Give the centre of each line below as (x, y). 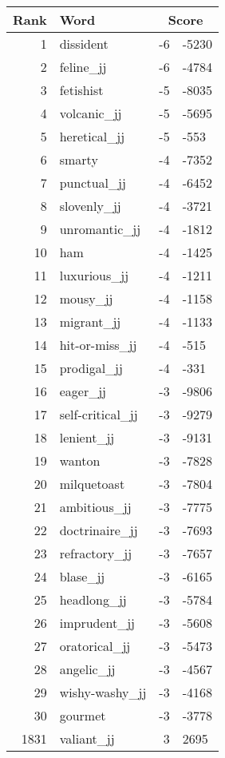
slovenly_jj (90, 206)
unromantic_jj (100, 229)
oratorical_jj (95, 646)
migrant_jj (90, 321)
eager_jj (83, 391)
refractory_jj (96, 553)
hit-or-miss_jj (98, 345)
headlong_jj (93, 599)
